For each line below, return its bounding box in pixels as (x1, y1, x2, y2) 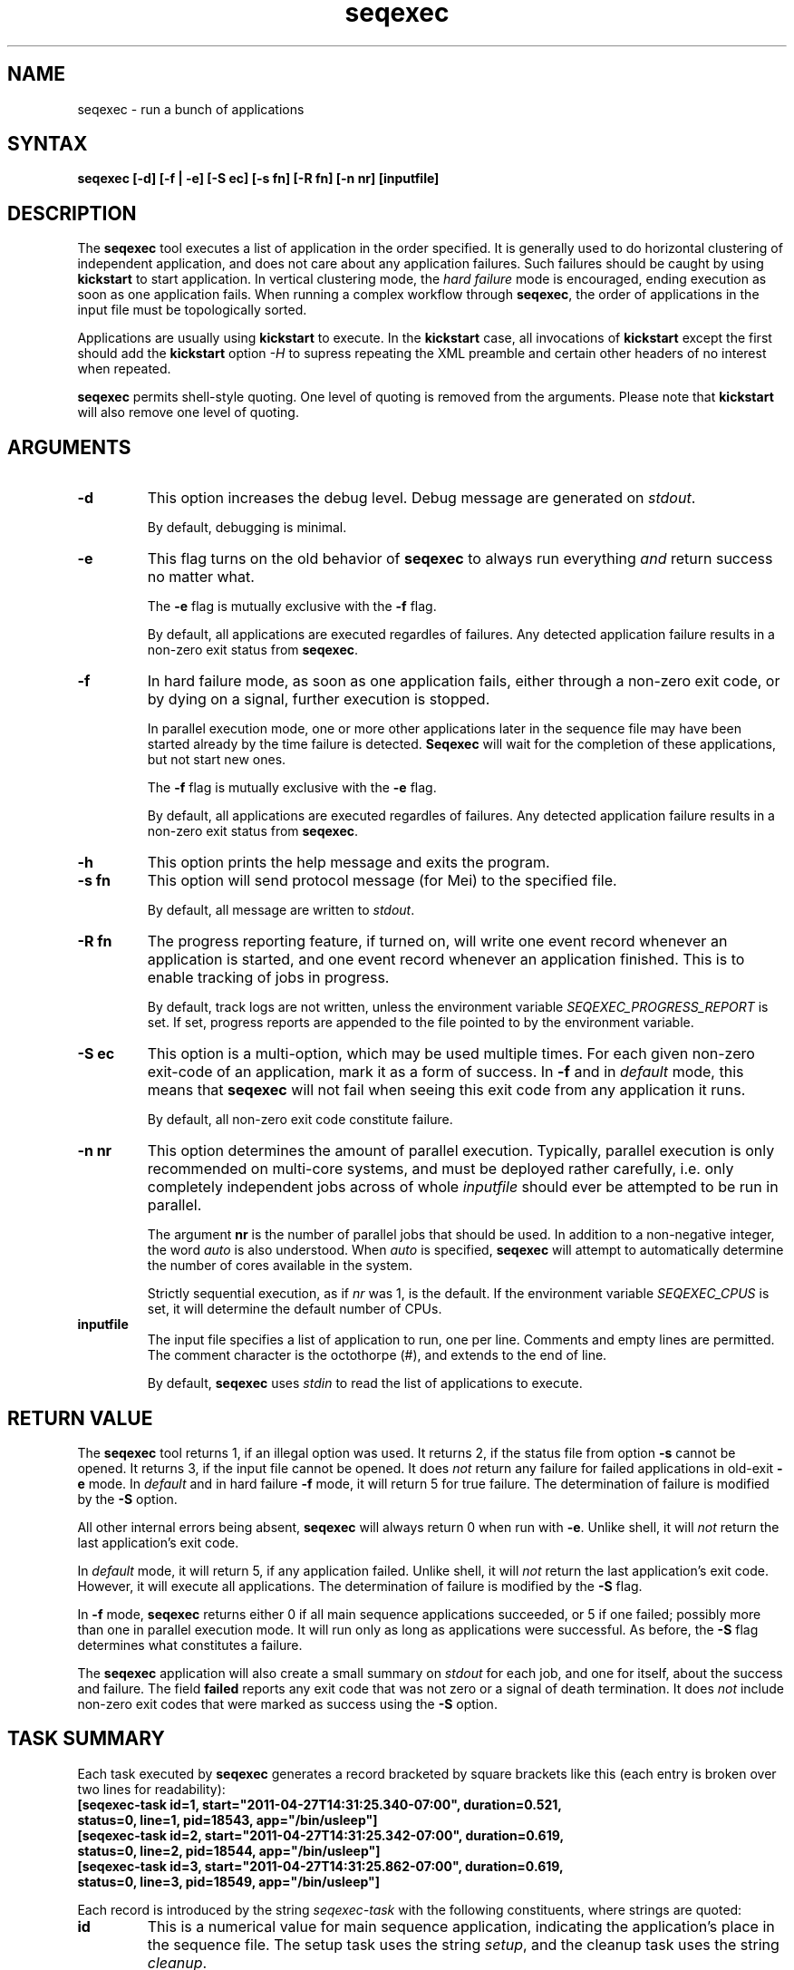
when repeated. (77, 361, 171, 377)
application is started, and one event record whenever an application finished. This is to (147, 950, 745, 969)
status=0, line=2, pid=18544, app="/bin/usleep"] (77, 1842, 381, 1858)
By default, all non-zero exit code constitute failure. (147, 1111, 453, 1128)
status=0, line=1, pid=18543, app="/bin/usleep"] (77, 1811, 378, 1828)
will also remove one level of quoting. (77, 404, 299, 421)
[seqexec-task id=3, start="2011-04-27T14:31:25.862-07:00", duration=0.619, (77, 1858, 564, 1874)
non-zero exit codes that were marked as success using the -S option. (77, 1695, 498, 1712)
